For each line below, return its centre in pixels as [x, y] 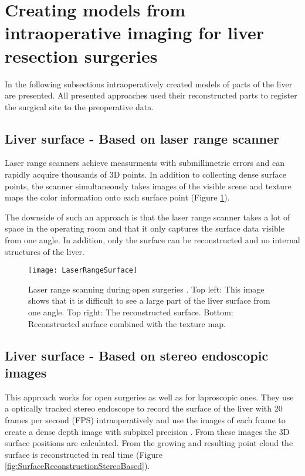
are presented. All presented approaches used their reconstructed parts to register [151, 95]
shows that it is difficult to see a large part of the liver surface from [149, 300]
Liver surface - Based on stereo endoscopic [137, 355]
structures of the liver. [45, 251]
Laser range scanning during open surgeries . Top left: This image [146, 289]
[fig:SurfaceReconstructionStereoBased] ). [77, 466]
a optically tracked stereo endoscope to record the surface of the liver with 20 [144, 408]
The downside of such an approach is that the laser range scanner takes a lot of [148, 217]
